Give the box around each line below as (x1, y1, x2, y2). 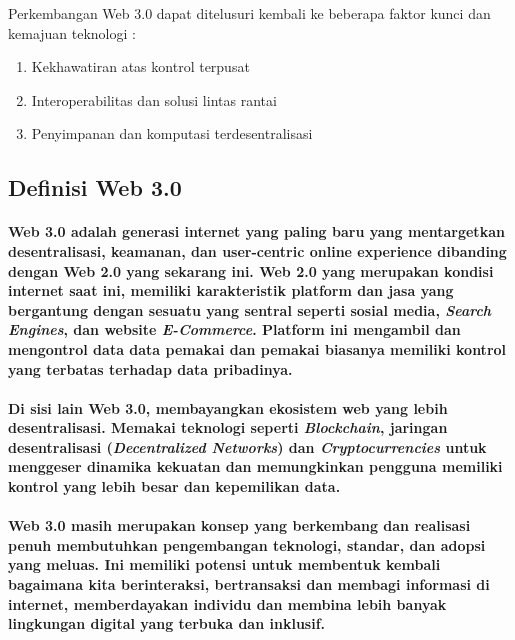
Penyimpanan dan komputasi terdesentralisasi (31, 123, 313, 144)
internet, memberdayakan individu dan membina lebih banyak (8, 593, 447, 614)
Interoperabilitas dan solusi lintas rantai (31, 89, 277, 110)
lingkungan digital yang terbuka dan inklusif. (8, 613, 326, 634)
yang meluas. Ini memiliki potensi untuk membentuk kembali (8, 554, 441, 575)
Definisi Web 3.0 (8, 172, 182, 203)
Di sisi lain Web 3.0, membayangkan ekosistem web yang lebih (8, 397, 448, 418)
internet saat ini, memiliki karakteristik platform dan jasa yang (8, 280, 454, 301)
